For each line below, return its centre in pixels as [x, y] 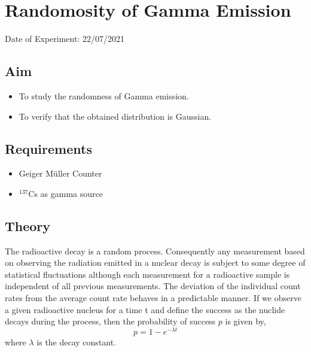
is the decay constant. [77, 342]
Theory [28, 225]
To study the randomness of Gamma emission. [104, 95]
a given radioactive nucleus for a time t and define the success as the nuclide [145, 309]
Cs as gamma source [65, 193]
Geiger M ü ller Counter [60, 173]
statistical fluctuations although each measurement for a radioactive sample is [147, 274]
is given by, [246, 321]
